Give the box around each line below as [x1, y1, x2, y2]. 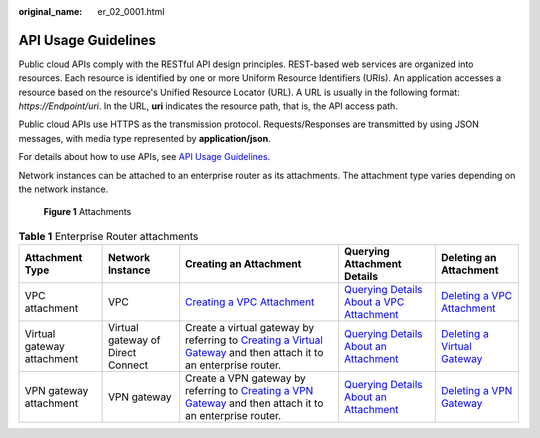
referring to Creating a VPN [185, 384, 314, 398]
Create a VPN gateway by [185, 371, 307, 385]
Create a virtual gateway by [185, 321, 315, 335]
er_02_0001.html [97, 6, 165, 17]
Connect [107, 358, 149, 372]
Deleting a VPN [440, 384, 513, 398]
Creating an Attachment [185, 257, 302, 271]
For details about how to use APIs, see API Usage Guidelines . [18, 151, 271, 163]
